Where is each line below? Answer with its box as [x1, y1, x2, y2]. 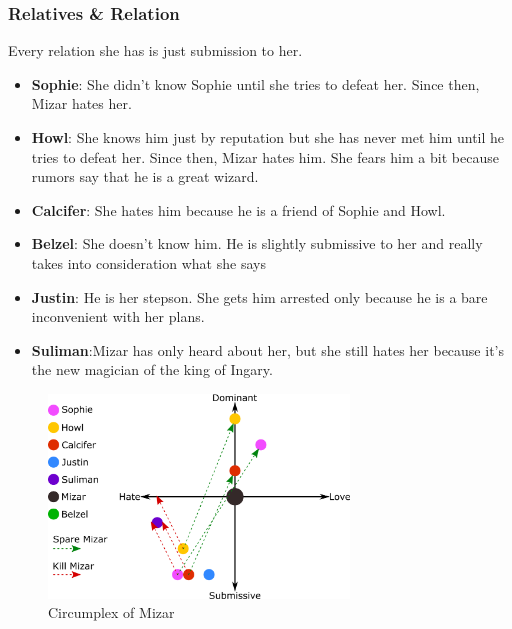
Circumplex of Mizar [48, 602, 175, 623]
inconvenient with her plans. [31, 306, 205, 327]
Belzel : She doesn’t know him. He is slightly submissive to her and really [31, 233, 483, 254]
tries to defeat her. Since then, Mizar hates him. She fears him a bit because [31, 146, 499, 167]
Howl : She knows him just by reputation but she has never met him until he [31, 127, 505, 147]
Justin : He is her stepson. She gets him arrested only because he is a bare [31, 286, 488, 307]
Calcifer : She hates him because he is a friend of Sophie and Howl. [31, 199, 446, 220]
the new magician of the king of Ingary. [31, 359, 273, 380]
